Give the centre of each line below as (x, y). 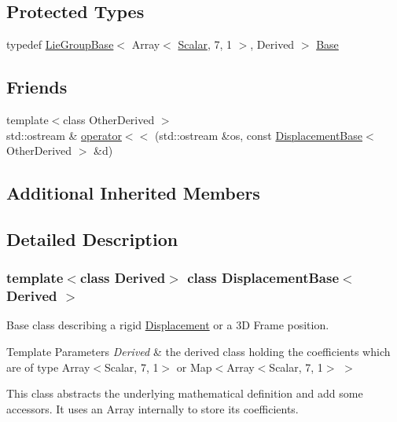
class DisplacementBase (263, 278)
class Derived (123, 278)
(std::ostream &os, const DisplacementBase (259, 135)
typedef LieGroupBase (60, 44)
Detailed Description (92, 239)
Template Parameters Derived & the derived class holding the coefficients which (198, 352)
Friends (37, 87)
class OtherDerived (109, 119)
